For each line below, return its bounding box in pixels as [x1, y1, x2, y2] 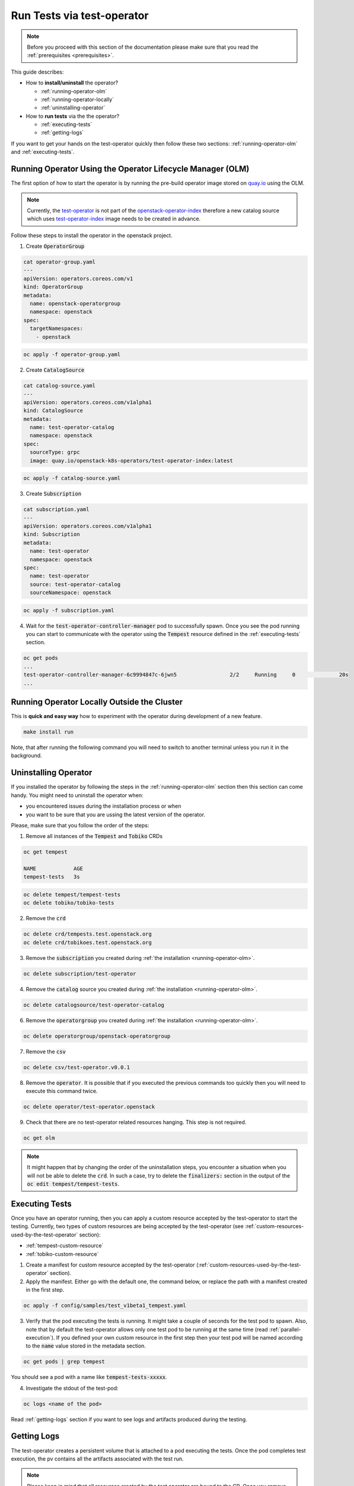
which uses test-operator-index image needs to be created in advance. [27, 215, 201, 222]
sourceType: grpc [30, 449, 80, 456]
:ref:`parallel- [269, 1326, 302, 1333]
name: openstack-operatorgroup [30, 300, 121, 307]
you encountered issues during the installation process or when [25, 802, 181, 810]
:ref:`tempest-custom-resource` [25, 1242, 104, 1249]
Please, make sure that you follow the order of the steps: [11, 821, 149, 829]
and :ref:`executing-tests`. [11, 149, 75, 156]
